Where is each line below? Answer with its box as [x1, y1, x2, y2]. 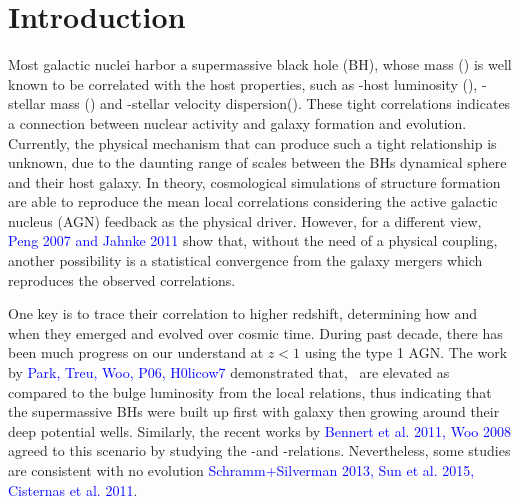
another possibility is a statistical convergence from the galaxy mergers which [8, 250, 483, 271]
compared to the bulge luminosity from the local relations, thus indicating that [8, 381, 492, 402]
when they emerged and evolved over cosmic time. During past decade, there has [8, 322, 503, 343]
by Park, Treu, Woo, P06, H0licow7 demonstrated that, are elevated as [8, 362, 450, 383]
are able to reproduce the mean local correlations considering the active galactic [8, 191, 498, 212]
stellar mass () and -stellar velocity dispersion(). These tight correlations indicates [8, 93, 511, 114]
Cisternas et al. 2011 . [8, 479, 138, 500]
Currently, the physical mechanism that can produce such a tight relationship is [8, 132, 497, 153]
